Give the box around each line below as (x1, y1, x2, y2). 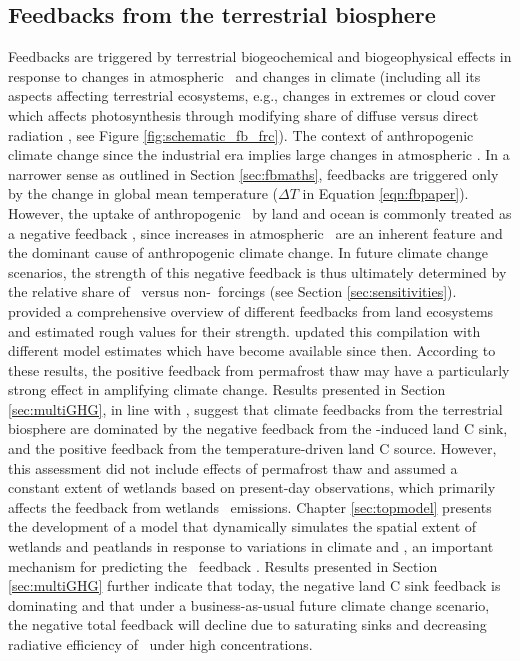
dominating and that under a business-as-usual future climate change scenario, (8, 594, 490, 615)
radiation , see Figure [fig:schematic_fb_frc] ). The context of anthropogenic (8, 124, 474, 145)
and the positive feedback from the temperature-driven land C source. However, (8, 438, 497, 459)
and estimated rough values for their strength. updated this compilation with (8, 320, 481, 341)
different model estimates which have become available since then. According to (8, 340, 496, 361)
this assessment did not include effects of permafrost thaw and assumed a (8, 457, 458, 478)
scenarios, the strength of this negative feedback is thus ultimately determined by (8, 261, 507, 282)
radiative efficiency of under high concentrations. (8, 634, 313, 655)
